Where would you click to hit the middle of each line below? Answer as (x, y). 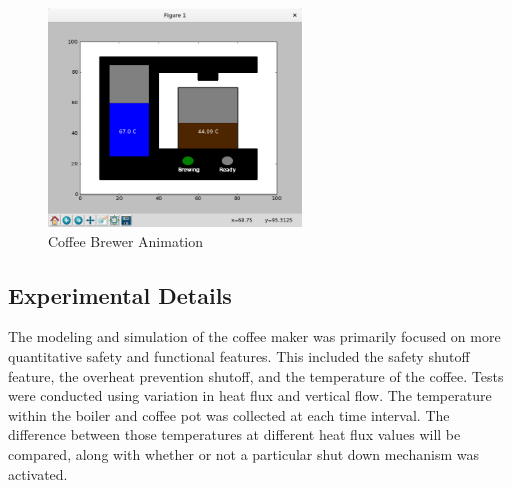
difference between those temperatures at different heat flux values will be (234, 434)
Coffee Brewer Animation (126, 240)
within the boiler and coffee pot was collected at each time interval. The (229, 414)
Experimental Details (120, 294)
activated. (38, 473)
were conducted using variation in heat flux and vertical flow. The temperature (250, 395)
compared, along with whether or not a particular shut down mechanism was (243, 453)
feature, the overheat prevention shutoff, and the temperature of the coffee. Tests (256, 375)
